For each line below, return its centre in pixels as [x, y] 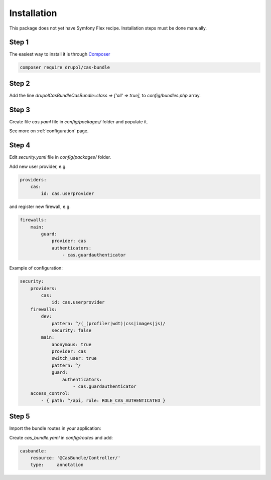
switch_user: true [74, 358]
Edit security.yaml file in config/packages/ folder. [60, 157]
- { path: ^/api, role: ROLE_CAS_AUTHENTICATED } [103, 400]
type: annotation [57, 465]
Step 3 [20, 109]
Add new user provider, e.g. [38, 166]
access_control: [50, 394]
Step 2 [20, 83]
